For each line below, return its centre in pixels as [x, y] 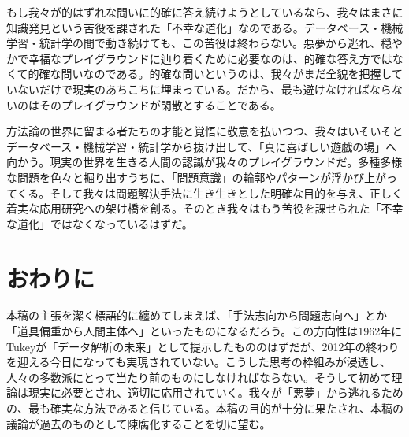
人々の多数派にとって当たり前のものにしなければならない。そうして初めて [199, 377]
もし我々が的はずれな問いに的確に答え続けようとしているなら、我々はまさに [205, 12]
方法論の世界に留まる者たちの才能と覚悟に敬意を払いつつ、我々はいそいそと [205, 131]
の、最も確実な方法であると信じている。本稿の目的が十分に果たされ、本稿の [205, 408]
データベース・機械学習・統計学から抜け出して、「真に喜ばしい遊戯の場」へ [202, 146]
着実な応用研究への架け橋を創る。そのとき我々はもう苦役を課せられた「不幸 [205, 208]
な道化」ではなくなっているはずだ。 [100, 223]
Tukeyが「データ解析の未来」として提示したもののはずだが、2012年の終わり [203, 346]
